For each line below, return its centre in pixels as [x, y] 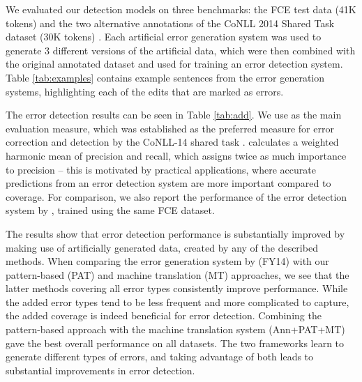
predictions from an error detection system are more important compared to [168, 183]
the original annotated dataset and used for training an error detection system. [174, 64]
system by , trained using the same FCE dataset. [110, 210]
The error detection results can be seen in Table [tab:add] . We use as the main [174, 115]
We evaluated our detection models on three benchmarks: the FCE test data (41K [181, 9]
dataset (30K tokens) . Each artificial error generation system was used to [164, 37]
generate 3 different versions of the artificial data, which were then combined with [181, 50]
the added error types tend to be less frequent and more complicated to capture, [178, 301]
